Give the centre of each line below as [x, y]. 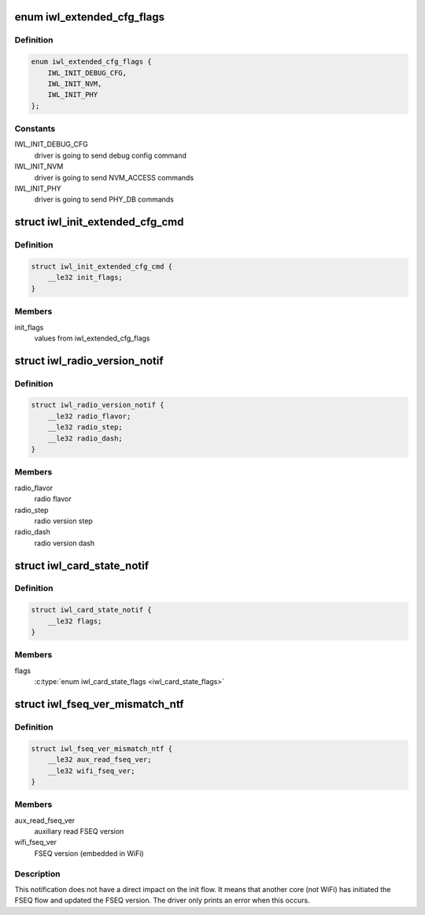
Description [37, 873]
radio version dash [64, 543]
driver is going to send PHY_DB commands [104, 199]
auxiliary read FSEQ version [79, 831]
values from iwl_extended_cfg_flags [92, 338]
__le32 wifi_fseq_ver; [91, 771]
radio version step [64, 521]
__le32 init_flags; [85, 277]
